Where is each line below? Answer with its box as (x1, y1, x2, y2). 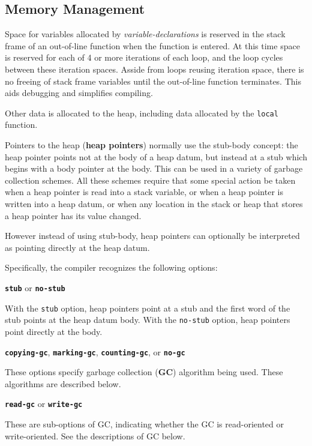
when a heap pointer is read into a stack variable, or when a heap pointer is (5, 185, 283, 198)
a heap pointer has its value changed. (5, 209, 142, 221)
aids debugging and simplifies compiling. (5, 86, 153, 99)
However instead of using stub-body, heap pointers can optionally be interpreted (5, 229, 300, 242)
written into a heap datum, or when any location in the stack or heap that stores (5, 197, 303, 209)
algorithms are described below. (5, 377, 121, 390)
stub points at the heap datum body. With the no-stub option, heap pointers (5, 313, 290, 326)
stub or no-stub (5, 281, 65, 294)
